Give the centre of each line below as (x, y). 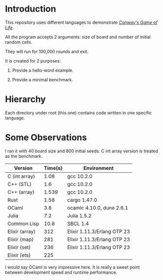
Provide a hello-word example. (43, 70)
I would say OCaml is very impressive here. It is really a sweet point (72, 267)
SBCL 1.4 (78, 223)
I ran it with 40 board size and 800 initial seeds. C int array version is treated (81, 151)
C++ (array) (21, 192)
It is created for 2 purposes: (33, 61)
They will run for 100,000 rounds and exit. (47, 51)
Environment (99, 168)
